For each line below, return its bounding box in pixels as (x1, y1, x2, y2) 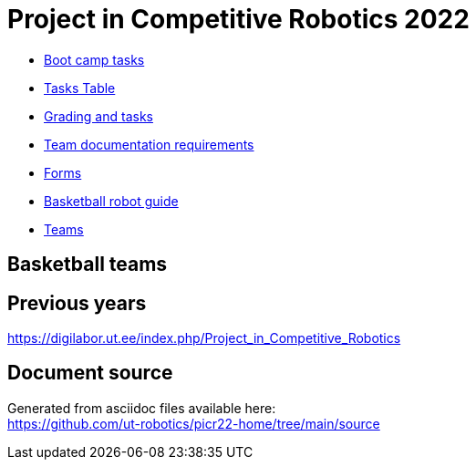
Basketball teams (7, 253, 168, 276)
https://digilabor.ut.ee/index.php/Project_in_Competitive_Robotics (7, 330, 401, 347)
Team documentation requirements (44, 136, 254, 152)
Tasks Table (44, 79, 116, 96)
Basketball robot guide (44, 192, 179, 209)
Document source (7, 361, 173, 385)
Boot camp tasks (44, 51, 145, 67)
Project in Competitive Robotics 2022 (7, 4, 470, 35)
